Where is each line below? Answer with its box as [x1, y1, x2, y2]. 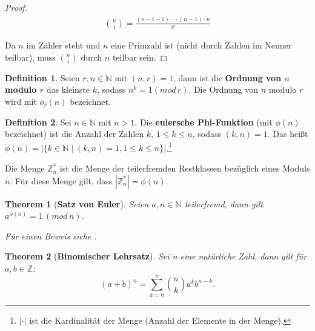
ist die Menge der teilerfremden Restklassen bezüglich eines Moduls [59, 162, 310, 175]
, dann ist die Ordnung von [173, 71, 282, 84]
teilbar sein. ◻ [112, 50, 168, 63]
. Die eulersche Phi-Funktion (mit [134, 115, 273, 128]
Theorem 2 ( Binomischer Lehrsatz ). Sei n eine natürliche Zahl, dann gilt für [5, 250, 307, 262]
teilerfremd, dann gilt [184, 197, 263, 210]
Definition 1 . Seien [5, 71, 80, 84]
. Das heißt [267, 127, 308, 140]
